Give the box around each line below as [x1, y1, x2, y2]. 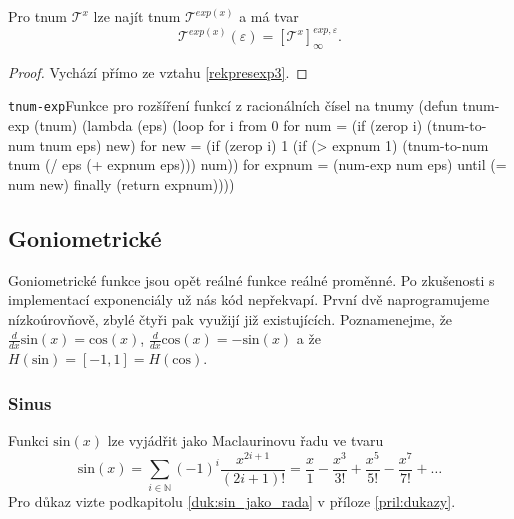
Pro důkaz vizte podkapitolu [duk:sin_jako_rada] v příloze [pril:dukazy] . [8, 490, 456, 511]
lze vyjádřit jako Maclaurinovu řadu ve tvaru [107, 430, 384, 451]
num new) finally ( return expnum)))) [8, 173, 235, 194]
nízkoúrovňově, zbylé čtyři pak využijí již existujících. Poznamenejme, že [8, 308, 453, 329]
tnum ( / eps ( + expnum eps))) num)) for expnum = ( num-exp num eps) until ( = [8, 154, 507, 175]
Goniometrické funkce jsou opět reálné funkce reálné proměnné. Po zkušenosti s [8, 269, 495, 290]
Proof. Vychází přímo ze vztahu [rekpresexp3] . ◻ [8, 61, 308, 82]
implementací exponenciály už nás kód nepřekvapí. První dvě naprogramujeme [8, 289, 490, 310]
